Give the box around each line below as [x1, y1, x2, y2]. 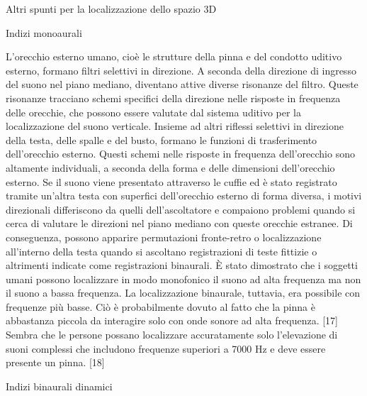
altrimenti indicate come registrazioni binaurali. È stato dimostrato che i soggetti [6, 258, 358, 273]
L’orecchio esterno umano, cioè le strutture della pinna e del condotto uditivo [6, 49, 342, 64]
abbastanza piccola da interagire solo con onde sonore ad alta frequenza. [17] [6, 313, 338, 328]
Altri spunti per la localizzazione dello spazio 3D [6, 1, 217, 16]
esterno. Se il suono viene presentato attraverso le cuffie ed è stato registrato [6, 174, 337, 189]
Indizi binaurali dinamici [6, 378, 113, 393]
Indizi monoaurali [6, 25, 82, 40]
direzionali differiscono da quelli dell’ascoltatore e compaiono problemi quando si [6, 202, 356, 216]
